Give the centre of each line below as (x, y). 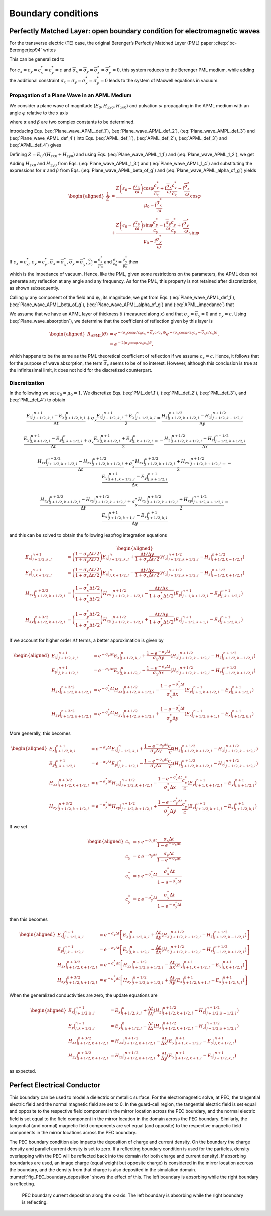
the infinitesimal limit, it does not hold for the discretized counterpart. (81, 370)
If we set (18, 826)
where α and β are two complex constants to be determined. (72, 122)
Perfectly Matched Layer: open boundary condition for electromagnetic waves (135, 31)
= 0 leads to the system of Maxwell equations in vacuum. (160, 80)
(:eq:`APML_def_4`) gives (35, 145)
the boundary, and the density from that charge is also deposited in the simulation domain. (103, 1170)
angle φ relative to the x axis (39, 113)
